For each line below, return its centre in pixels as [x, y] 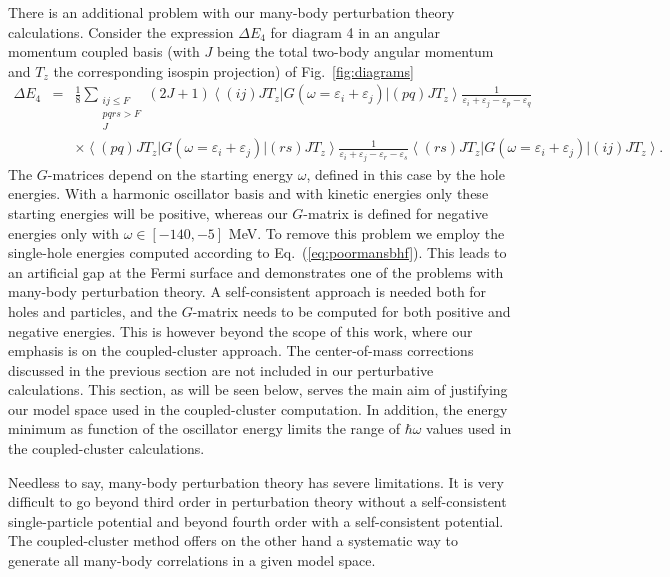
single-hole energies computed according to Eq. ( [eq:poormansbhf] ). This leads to [257, 252]
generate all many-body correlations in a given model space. [192, 560]
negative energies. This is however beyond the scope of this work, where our [240, 330]
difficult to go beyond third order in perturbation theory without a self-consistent [257, 501]
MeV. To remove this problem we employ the [366, 232]
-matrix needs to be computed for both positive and [351, 310]
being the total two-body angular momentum [355, 51]
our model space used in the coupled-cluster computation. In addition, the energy [258, 408]
